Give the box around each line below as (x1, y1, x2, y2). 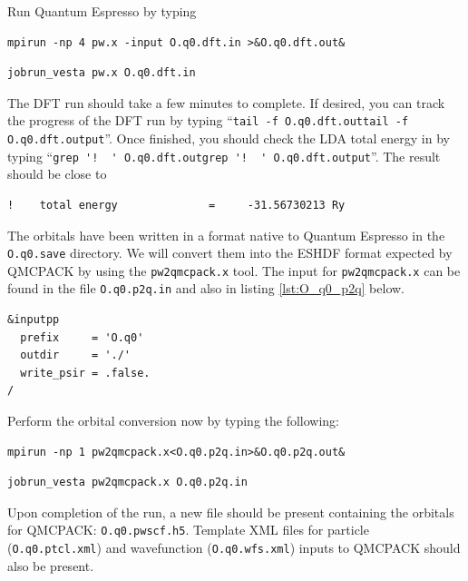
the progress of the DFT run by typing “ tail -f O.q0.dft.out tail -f (7, 111, 409, 130)
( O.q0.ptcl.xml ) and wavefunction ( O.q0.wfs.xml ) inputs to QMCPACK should (7, 538, 461, 557)
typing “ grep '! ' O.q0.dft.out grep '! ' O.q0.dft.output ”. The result (7, 146, 441, 165)
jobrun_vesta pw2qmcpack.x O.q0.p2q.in (7, 476, 248, 489)
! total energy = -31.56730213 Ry (7, 198, 346, 212)
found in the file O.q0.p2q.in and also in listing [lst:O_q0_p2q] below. (7, 279, 405, 298)
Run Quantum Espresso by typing (7, 2, 197, 20)
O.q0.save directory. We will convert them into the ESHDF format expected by (7, 243, 453, 262)
